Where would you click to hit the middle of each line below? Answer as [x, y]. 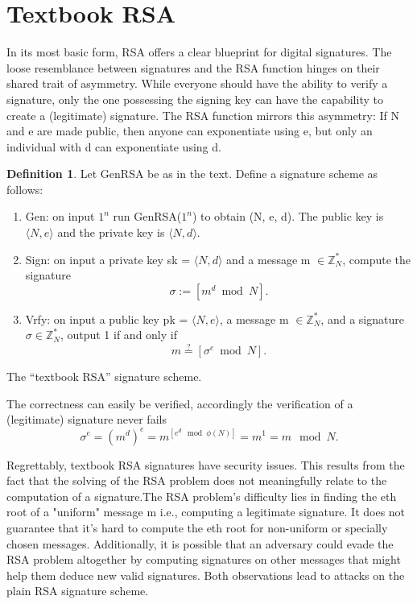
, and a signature [362, 319]
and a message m [268, 259]
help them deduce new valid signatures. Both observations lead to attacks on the [206, 575]
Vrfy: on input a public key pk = [107, 319]
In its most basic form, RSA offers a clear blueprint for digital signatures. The [199, 52]
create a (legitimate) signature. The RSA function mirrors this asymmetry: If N [203, 115]
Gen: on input [60, 216]
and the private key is [111, 232]
